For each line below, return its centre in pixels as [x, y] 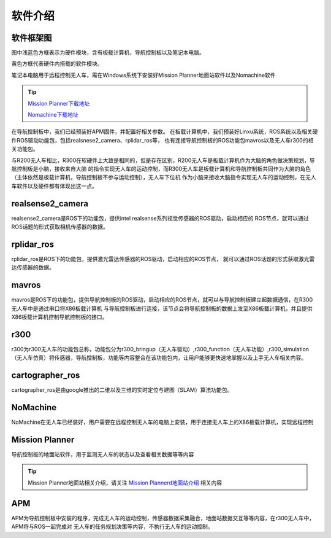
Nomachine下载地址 [53, 115]
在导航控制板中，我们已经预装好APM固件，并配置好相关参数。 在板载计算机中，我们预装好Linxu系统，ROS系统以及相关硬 [165, 131]
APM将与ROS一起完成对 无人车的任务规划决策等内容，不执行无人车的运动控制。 [112, 527]
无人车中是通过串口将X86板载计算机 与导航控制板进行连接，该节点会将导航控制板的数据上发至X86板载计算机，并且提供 [162, 308]
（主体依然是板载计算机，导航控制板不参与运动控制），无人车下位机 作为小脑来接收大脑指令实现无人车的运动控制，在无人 [164, 177]
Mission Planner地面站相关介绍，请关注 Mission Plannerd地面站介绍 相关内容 [125, 483]
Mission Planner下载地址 [59, 103]
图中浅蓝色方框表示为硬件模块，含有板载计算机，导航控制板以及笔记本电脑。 [108, 53]
